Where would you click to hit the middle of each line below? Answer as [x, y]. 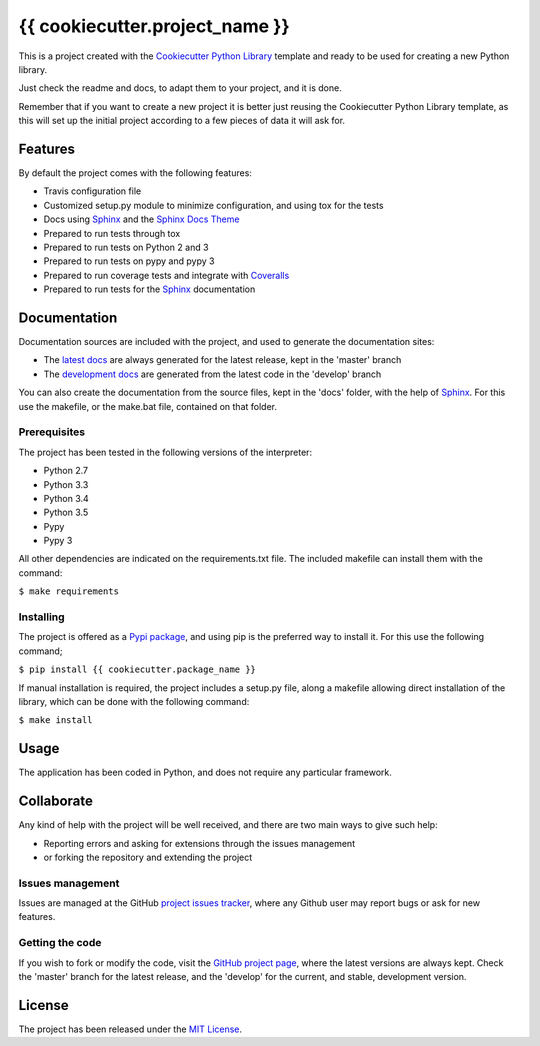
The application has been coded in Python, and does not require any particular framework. [205, 772]
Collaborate [56, 801]
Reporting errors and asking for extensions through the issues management [199, 843]
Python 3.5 [66, 512]
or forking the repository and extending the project [148, 857]
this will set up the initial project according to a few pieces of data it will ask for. [181, 121]
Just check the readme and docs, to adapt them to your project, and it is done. [180, 88]
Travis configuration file [92, 191]
